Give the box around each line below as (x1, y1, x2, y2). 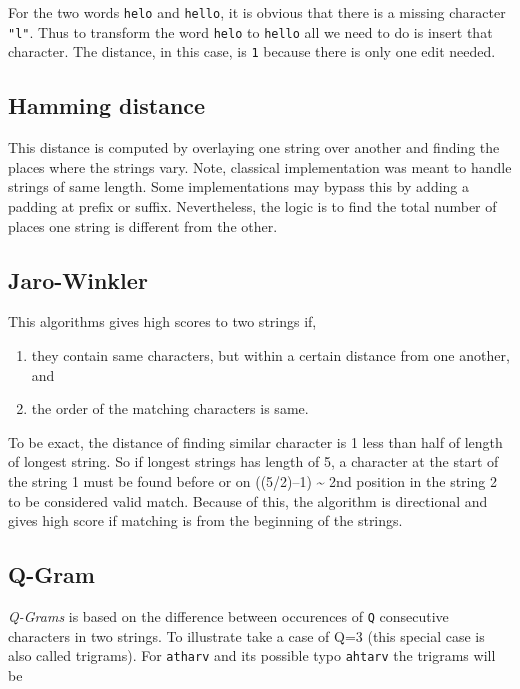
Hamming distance (8, 90, 206, 121)
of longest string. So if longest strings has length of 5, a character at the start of (8, 451, 499, 472)
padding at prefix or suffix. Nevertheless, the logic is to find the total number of (8, 195, 497, 216)
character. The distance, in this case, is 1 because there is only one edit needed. (8, 41, 496, 62)
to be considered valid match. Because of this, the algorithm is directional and (8, 490, 488, 511)
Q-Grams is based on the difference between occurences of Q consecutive (8, 605, 449, 626)
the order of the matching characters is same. (31, 398, 309, 419)
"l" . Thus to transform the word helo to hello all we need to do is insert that (8, 21, 493, 42)
